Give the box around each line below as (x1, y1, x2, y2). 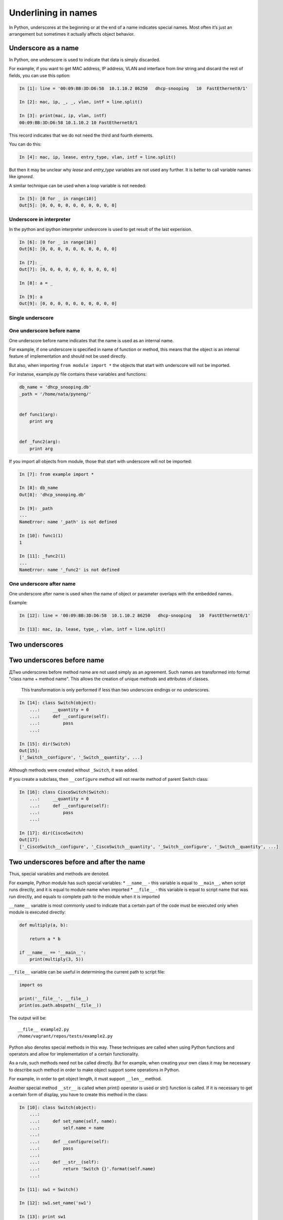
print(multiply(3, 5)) (29, 956, 84, 962)
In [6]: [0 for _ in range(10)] (19, 239, 97, 245)
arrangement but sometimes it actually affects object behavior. (9, 31, 135, 37)
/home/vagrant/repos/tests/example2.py (18, 1034, 113, 1039)
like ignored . (9, 174, 34, 180)
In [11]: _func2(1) (19, 553, 66, 559)
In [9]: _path (19, 506, 53, 511)
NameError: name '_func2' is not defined (19, 567, 120, 573)
